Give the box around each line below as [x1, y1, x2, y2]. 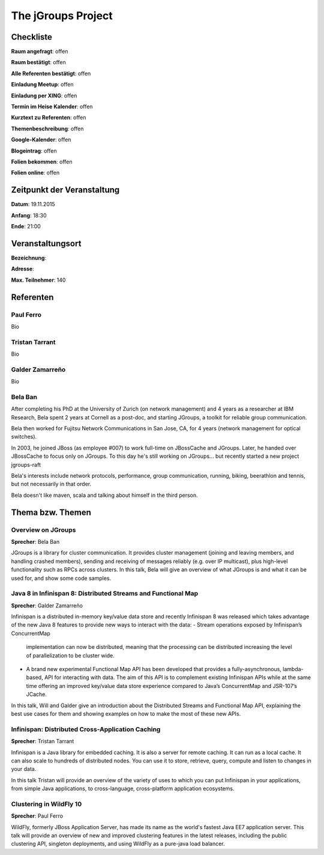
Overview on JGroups [11, 526, 76, 534]
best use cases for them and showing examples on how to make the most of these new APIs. [11, 710, 241, 717]
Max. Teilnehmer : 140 [11, 276, 66, 284]
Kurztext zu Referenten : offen [11, 114, 86, 121]
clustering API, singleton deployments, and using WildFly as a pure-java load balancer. [11, 840, 225, 847]
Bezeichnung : [11, 254, 47, 261]
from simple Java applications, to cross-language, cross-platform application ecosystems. [11, 785, 235, 793]
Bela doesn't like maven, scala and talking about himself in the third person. [11, 491, 198, 499]
